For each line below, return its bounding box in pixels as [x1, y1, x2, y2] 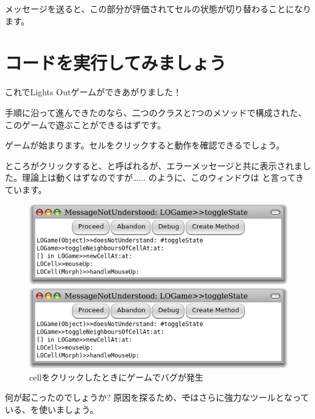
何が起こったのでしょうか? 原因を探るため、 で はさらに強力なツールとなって [5, 391, 310, 404]
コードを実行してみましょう [5, 50, 227, 75]
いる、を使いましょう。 [5, 403, 99, 415]
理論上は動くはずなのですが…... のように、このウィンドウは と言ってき [21, 171, 304, 184]
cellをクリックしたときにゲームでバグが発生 [29, 370, 204, 383]
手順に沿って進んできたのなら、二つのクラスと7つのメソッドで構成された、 [5, 106, 307, 118]
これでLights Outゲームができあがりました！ [5, 86, 182, 98]
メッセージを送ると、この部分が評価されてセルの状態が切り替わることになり [5, 2, 311, 15]
